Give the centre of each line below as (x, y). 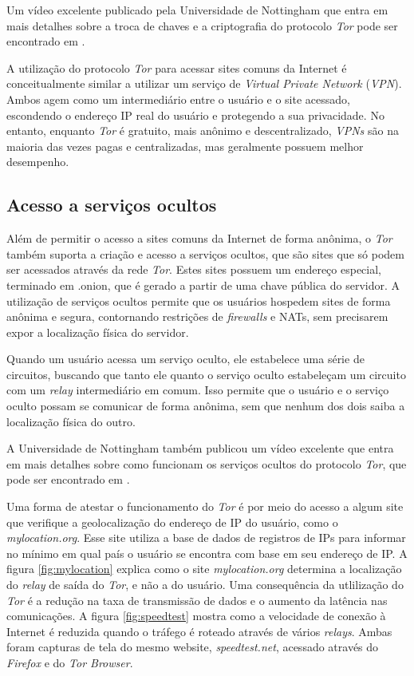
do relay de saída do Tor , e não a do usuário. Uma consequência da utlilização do (205, 585)
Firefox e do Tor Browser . (70, 662)
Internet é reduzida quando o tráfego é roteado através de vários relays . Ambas (199, 631)
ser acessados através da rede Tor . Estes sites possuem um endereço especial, (194, 269)
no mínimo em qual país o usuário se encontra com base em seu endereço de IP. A (207, 553)
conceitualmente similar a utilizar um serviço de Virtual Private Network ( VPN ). (204, 83)
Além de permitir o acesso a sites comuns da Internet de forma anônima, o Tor (199, 238)
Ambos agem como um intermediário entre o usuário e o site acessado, (178, 99)
